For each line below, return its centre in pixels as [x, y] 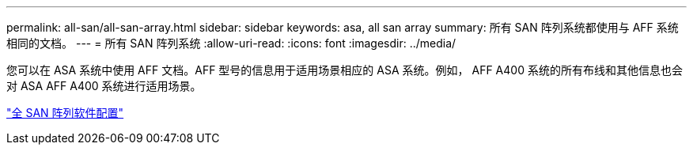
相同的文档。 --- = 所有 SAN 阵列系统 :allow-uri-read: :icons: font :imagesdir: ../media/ [231, 43]
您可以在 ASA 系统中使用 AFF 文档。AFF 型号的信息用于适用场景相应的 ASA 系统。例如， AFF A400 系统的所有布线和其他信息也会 [345, 70]
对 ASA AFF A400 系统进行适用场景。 [104, 86]
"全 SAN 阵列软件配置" [65, 113]
